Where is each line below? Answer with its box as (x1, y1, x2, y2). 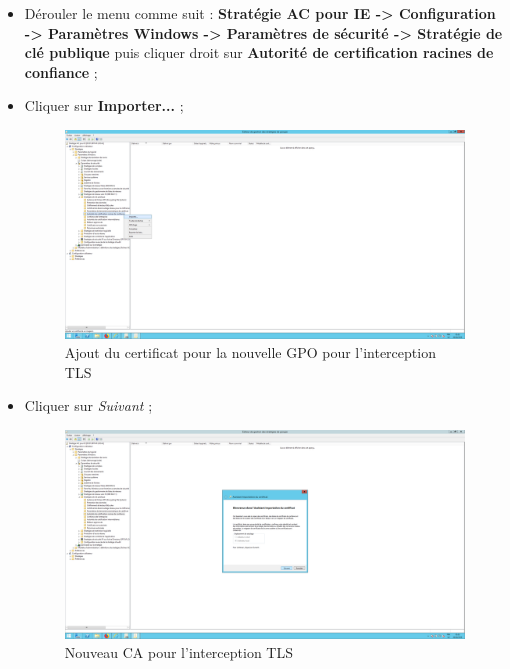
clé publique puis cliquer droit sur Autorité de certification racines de (24, 42, 494, 63)
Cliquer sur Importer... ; (24, 95, 184, 116)
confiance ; (24, 61, 98, 82)
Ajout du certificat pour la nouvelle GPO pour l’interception (64, 342, 436, 363)
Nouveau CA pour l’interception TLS (64, 642, 293, 663)
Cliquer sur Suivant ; (24, 395, 153, 416)
